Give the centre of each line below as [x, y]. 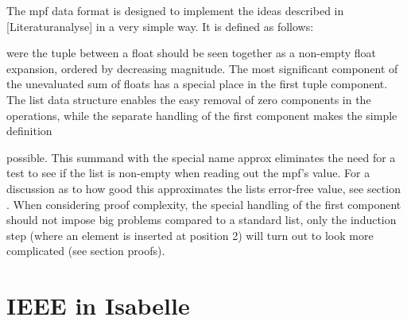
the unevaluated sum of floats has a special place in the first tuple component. [197, 84]
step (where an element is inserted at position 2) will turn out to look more [190, 235]
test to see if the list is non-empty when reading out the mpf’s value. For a [188, 173]
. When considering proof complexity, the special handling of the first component [204, 204]
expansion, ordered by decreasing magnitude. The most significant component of [202, 68]
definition [29, 131]
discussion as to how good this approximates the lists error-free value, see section [203, 188]
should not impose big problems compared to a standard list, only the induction [202, 220]
